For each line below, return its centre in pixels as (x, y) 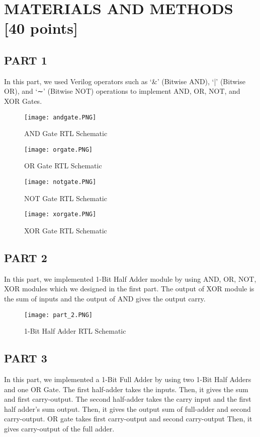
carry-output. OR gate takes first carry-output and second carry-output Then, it (128, 419)
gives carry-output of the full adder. (59, 428)
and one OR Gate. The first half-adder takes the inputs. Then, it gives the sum (126, 389)
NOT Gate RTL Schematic (66, 198)
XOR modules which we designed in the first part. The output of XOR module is (129, 289)
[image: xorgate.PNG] (60, 214)
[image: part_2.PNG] (59, 315)
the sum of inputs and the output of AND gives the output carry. (105, 298)
